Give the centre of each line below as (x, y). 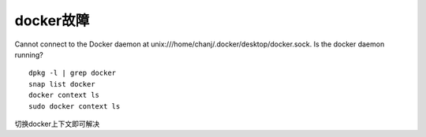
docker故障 (52, 20)
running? (29, 54)
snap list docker (62, 84)
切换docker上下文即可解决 (57, 124)
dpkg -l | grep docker (73, 73)
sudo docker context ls (75, 106)
